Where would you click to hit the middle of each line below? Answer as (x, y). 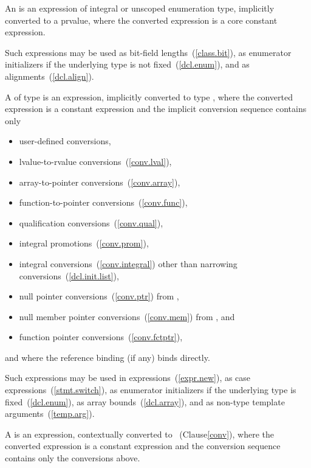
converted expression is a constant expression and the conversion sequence (143, 446)
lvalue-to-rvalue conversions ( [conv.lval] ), (95, 161)
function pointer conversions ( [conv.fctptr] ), (101, 337)
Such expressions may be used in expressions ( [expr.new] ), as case (128, 378)
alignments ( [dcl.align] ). (50, 76)
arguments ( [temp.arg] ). (50, 414)
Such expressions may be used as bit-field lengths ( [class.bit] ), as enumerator (148, 52)
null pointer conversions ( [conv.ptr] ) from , (99, 296)
